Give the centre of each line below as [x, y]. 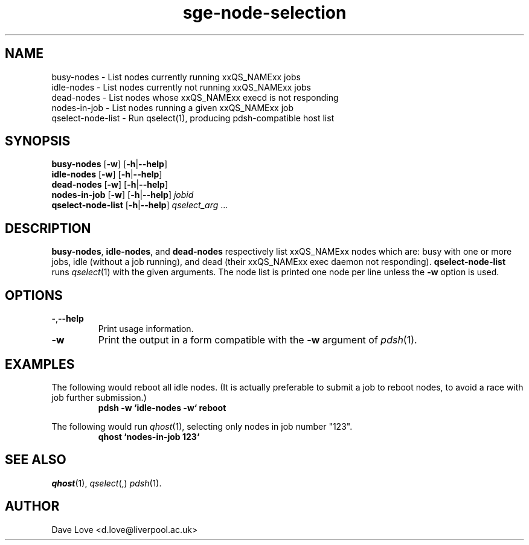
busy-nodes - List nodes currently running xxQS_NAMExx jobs [176, 77]
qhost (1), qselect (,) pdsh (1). [107, 483]
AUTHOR [32, 506]
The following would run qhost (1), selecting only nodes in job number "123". [202, 426]
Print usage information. [146, 329]
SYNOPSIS [38, 141]
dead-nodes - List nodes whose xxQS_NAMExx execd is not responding [195, 97]
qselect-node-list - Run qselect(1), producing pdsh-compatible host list [193, 118]
